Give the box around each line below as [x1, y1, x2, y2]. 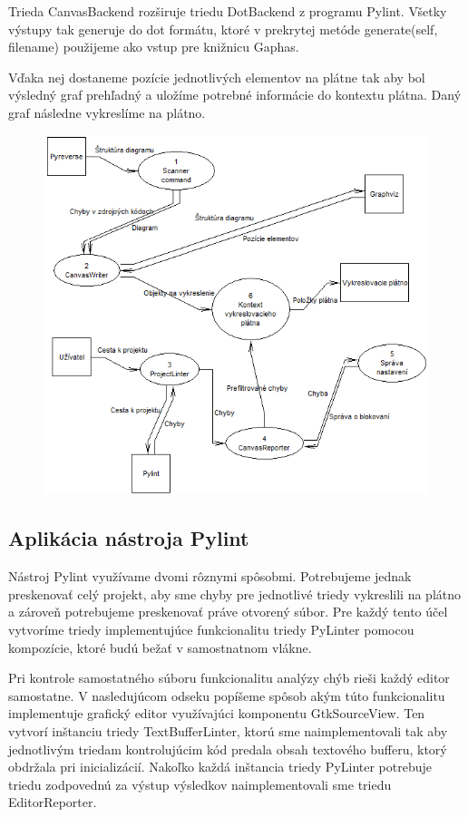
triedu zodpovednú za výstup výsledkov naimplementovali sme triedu [8, 774, 392, 793]
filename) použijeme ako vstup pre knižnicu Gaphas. [8, 37, 299, 56]
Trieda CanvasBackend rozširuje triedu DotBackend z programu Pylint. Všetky [8, 2, 447, 20]
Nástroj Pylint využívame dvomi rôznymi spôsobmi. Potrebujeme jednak [8, 567, 412, 586]
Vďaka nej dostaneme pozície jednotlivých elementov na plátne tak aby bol [8, 67, 425, 86]
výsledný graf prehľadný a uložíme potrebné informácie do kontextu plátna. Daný [8, 85, 462, 104]
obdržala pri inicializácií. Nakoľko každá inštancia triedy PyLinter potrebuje [8, 757, 433, 776]
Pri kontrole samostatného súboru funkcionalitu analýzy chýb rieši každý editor [8, 668, 450, 687]
